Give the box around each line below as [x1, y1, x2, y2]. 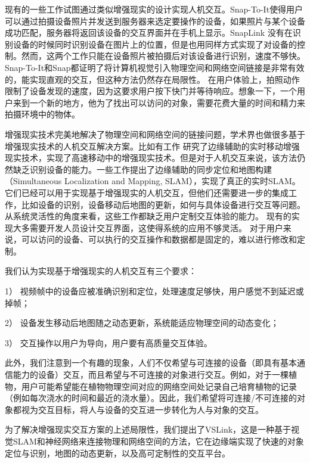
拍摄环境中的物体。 [5, 108, 80, 120]
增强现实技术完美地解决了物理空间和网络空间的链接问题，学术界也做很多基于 [5, 128, 305, 140]
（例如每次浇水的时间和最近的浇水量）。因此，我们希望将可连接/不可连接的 [5, 391, 297, 404]
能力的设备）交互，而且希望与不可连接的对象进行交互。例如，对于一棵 [13, 368, 289, 381]
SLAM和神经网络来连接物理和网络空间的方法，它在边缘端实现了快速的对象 [13, 435, 304, 447]
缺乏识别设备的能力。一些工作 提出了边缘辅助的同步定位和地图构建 [13, 163, 272, 175]
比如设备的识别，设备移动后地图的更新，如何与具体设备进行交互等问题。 [21, 198, 305, 210]
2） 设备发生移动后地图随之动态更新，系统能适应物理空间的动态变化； [5, 316, 279, 329]
